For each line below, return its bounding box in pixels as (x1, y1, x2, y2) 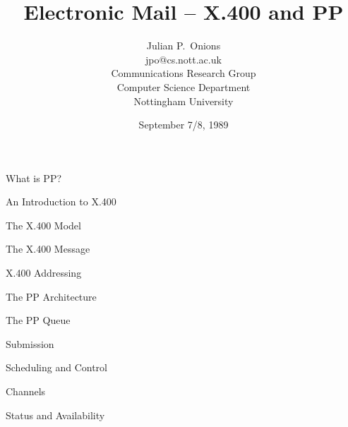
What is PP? (6, 170, 62, 185)
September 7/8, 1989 (138, 117, 229, 132)
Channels (6, 384, 46, 399)
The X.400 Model (6, 217, 81, 232)
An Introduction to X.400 (6, 194, 116, 209)
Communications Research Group (111, 66, 256, 80)
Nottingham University (133, 93, 234, 108)
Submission (6, 336, 54, 351)
